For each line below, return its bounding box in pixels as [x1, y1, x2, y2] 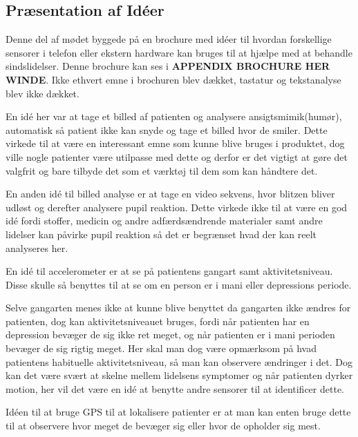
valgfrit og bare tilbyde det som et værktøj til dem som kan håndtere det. [6, 163, 318, 177]
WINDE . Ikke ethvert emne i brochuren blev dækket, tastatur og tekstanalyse [6, 72, 341, 86]
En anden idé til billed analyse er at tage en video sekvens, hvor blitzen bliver [6, 186, 335, 201]
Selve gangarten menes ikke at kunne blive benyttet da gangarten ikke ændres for [6, 300, 351, 315]
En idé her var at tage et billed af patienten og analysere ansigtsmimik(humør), [6, 109, 342, 124]
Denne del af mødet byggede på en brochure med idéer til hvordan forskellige [6, 32, 332, 46]
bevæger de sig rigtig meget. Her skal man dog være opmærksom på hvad [6, 341, 317, 356]
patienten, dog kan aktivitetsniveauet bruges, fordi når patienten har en [6, 313, 310, 328]
